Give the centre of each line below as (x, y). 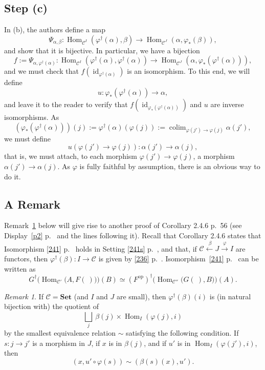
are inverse (227, 104)
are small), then (141, 296)
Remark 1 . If (24, 296)
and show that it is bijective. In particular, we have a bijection (102, 50)
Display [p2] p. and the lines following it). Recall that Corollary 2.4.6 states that (133, 235)
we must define (28, 138)
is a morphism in (59, 343)
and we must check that (41, 71)
